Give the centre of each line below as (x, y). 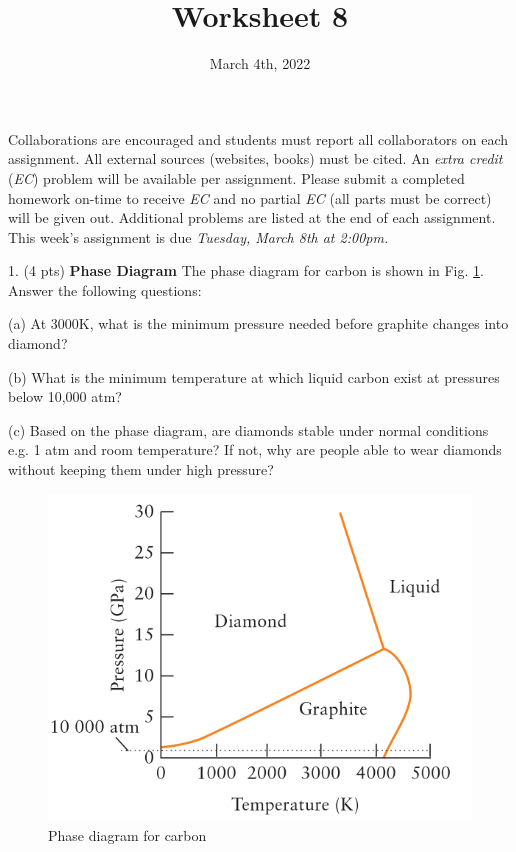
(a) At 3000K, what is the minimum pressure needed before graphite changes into (258, 323)
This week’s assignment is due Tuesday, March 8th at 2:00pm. (198, 236)
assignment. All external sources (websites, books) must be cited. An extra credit (255, 158)
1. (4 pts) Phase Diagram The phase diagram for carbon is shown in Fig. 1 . (246, 270)
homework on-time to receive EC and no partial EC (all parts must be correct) (250, 197)
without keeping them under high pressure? (141, 469)
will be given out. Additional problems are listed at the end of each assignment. (252, 217)
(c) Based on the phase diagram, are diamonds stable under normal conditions (248, 429)
